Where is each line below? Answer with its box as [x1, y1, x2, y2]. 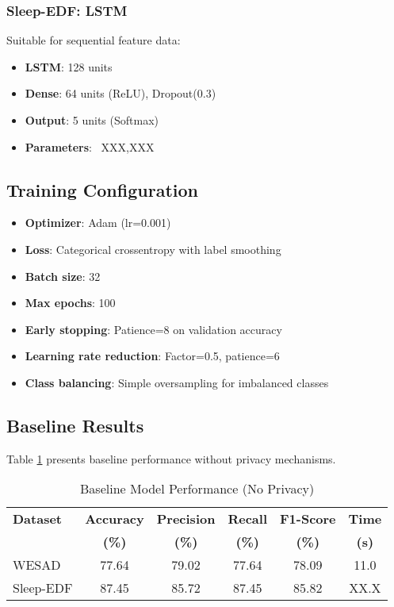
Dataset [13, 509, 63, 528]
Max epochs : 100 [25, 294, 116, 311]
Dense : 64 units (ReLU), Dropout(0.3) [25, 85, 216, 102]
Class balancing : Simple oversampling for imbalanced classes [25, 374, 329, 390]
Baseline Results [6, 413, 144, 437]
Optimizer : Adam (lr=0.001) [25, 214, 171, 231]
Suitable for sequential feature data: [6, 32, 181, 48]
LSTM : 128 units [25, 58, 113, 75]
